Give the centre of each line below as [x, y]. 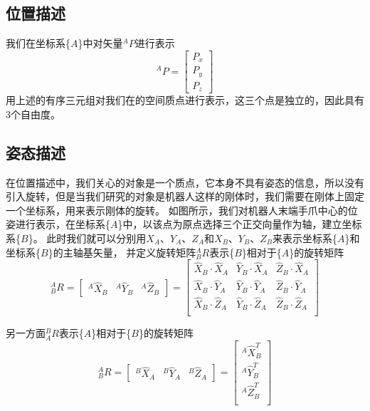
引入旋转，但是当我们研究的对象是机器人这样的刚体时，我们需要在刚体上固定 [185, 196]
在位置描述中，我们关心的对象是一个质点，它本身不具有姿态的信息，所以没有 [185, 182]
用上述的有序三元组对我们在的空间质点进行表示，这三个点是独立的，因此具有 [185, 100]
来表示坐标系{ [305, 238]
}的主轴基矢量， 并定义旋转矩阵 [122, 252]
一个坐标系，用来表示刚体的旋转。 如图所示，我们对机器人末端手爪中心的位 [182, 210]
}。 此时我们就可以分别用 [87, 238]
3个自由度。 [33, 114]
